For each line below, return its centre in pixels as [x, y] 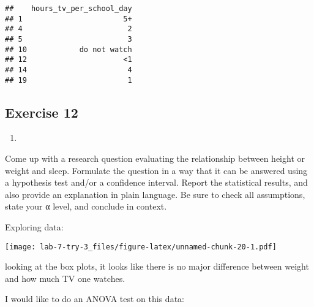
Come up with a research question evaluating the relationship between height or [155, 158]
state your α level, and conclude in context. [86, 206]
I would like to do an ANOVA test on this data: [95, 299]
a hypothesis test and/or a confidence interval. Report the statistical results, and [156, 182]
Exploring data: [34, 227]
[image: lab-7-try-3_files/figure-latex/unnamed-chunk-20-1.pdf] [141, 247]
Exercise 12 [42, 112]
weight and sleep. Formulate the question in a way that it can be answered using [156, 170]
